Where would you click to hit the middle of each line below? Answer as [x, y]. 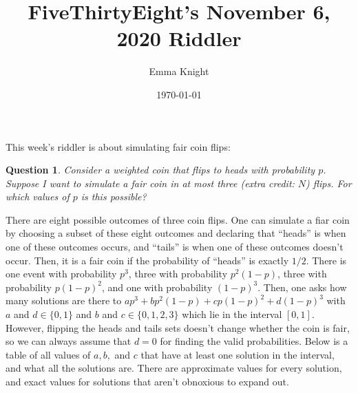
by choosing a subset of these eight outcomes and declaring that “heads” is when [176, 233]
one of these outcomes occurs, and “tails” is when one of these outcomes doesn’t [175, 247]
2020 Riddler [179, 38]
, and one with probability [157, 287]
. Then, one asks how [302, 287]
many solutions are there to [64, 300]
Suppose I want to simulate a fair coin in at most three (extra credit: [150, 183]
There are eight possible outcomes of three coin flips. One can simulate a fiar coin [178, 219]
